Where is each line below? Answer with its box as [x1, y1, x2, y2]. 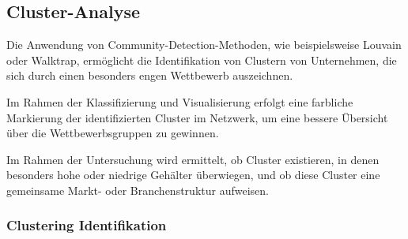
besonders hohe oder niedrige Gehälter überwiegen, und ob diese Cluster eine [6, 166, 380, 183]
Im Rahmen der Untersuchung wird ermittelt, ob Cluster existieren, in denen [6, 151, 380, 167]
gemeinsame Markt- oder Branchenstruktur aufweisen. [6, 181, 269, 198]
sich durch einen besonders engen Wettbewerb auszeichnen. [6, 67, 293, 84]
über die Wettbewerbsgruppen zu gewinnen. [6, 125, 219, 141]
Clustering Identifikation [6, 215, 167, 235]
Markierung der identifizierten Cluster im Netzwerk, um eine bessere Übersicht [6, 109, 388, 125]
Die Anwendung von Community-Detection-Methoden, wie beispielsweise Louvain [6, 36, 402, 53]
